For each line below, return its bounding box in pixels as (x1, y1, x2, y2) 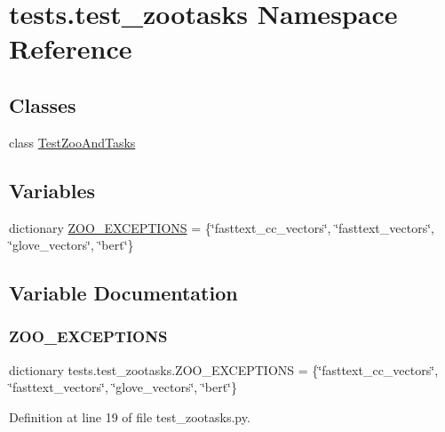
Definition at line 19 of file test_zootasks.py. (9, 407, 250, 426)
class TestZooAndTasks (9, 132, 136, 151)
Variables (9, 176, 96, 204)
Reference (9, 30, 132, 67)
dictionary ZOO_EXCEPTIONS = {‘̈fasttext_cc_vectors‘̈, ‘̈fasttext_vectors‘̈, (9, 218, 434, 236)
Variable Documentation (9, 279, 238, 307)
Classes (9, 91, 76, 118)
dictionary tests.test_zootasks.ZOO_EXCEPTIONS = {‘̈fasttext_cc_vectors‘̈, (9, 360, 439, 379)
